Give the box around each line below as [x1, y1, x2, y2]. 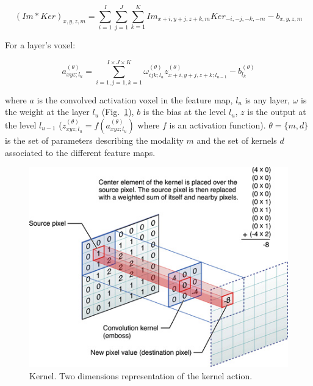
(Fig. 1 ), [101, 105, 134, 118]
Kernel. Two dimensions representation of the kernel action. [29, 369, 253, 382]
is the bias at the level [143, 105, 226, 118]
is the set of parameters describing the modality [5, 134, 184, 147]
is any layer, [245, 93, 290, 106]
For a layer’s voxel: [5, 39, 76, 51]
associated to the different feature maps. [5, 146, 156, 158]
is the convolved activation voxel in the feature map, [37, 93, 233, 106]
